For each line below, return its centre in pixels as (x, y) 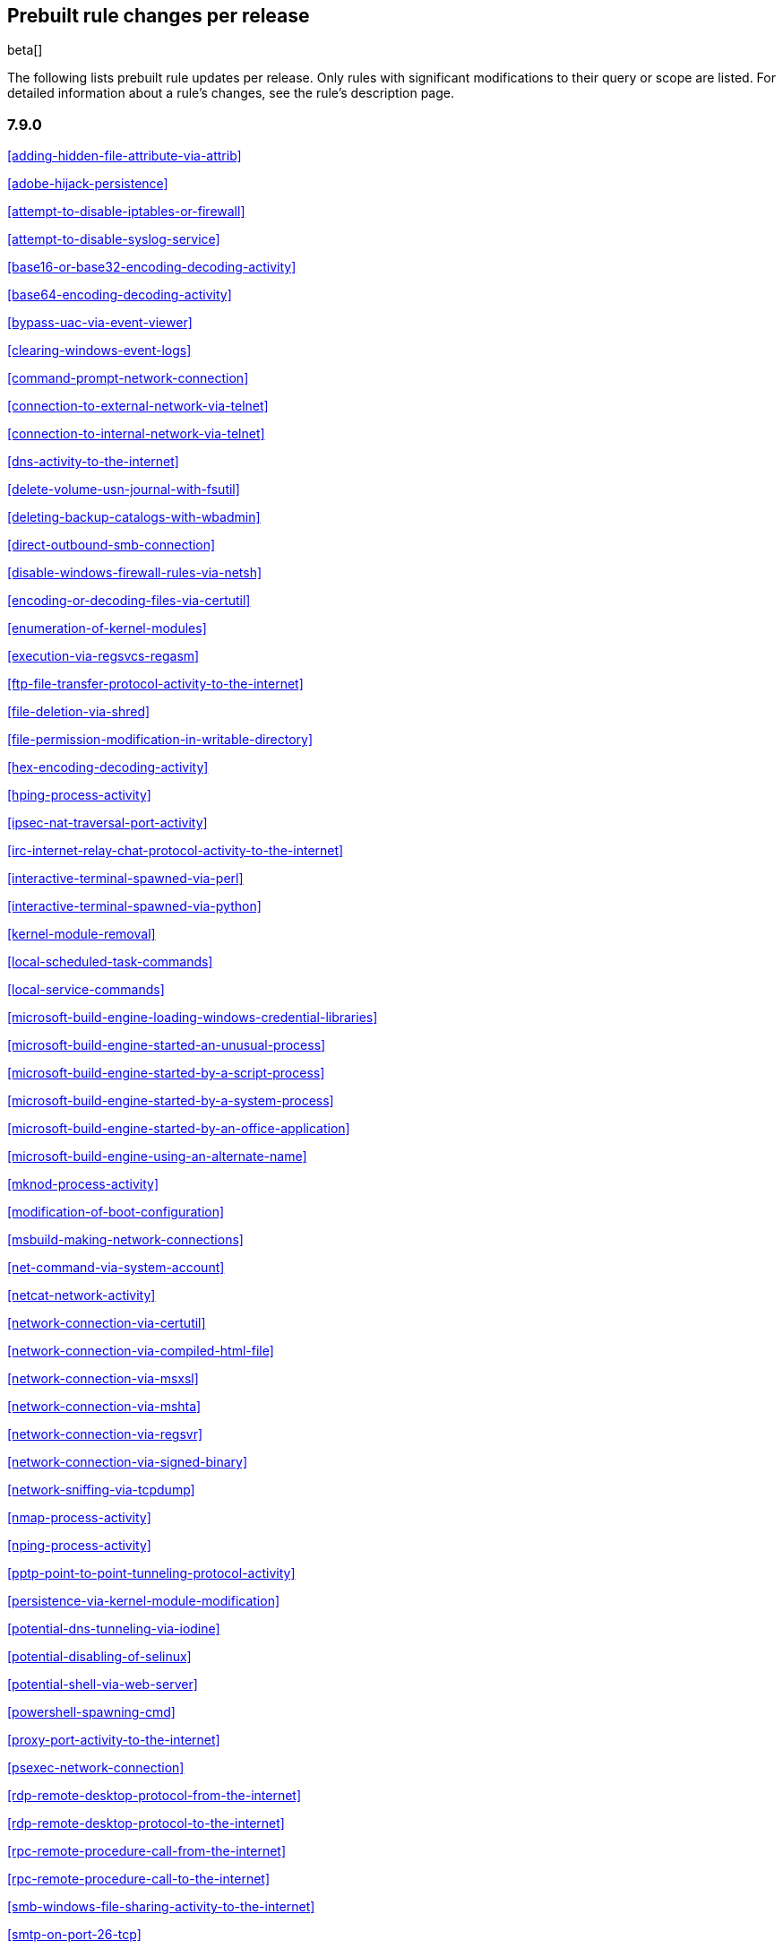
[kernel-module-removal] (82, 934)
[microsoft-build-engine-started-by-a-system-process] (171, 1101)
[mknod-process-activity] (83, 1184)
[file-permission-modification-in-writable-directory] (160, 740)
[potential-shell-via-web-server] (103, 1685)
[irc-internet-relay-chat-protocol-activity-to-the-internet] (176, 851)
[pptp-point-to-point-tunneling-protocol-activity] (151, 1573)
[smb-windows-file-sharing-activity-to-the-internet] (161, 1907)
